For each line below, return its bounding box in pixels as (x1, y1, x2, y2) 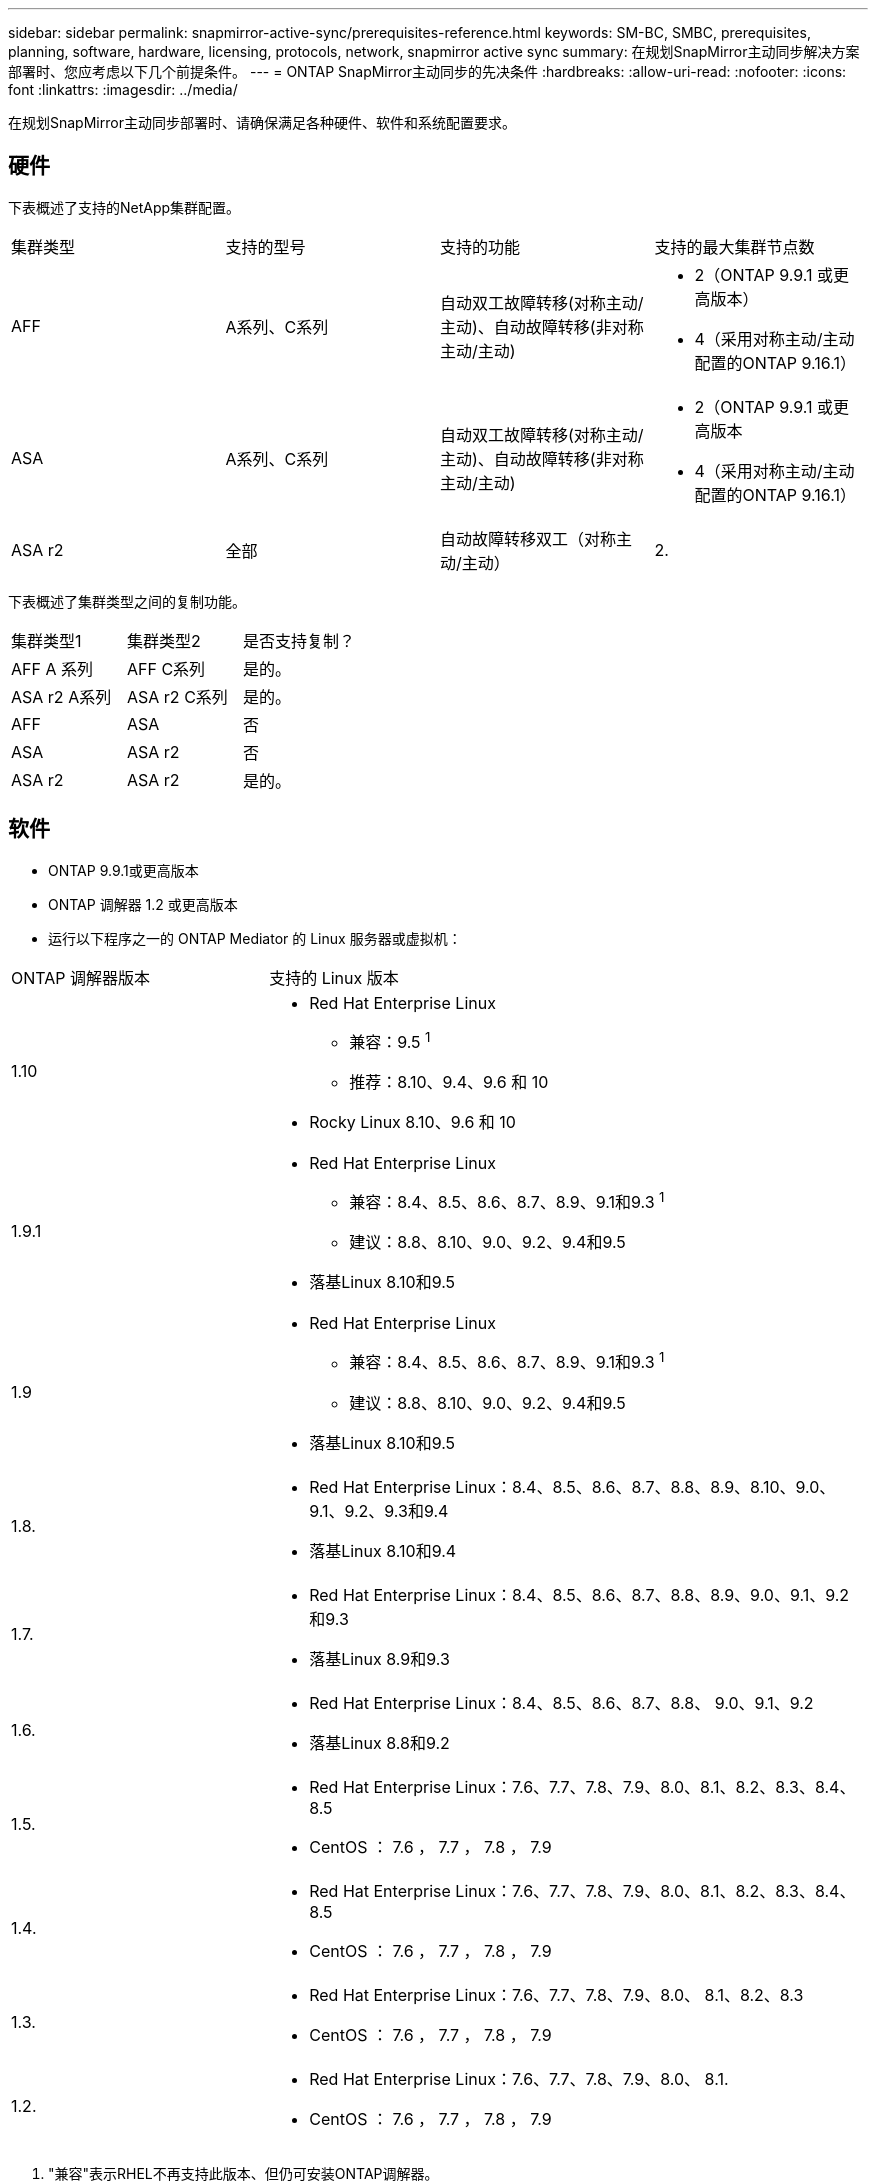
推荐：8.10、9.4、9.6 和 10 (349, 1072, 549, 1093)
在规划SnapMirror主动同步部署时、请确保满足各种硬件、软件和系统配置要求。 (8, 114, 516, 131)
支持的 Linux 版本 (269, 967, 399, 988)
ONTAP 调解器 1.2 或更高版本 (48, 895, 238, 913)
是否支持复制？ (243, 630, 356, 651)
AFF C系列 (127, 658, 206, 679)
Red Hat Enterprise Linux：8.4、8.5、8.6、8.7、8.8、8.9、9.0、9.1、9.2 (309, 1584, 850, 1605)
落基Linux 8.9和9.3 (309, 1648, 450, 1669)
